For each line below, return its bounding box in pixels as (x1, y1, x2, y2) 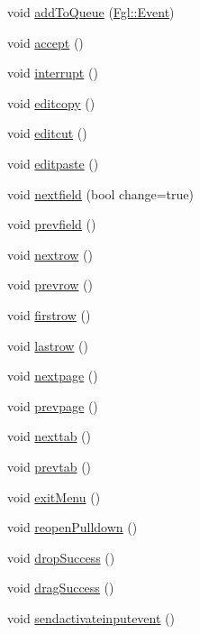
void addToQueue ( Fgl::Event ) (7, 3, 175, 21)
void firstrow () (7, 305, 91, 324)
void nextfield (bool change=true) (7, 184, 194, 203)
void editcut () (7, 124, 87, 142)
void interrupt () (7, 63, 98, 82)
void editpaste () (7, 153, 99, 172)
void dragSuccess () (7, 578, 114, 597)
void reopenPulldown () (7, 518, 138, 537)
